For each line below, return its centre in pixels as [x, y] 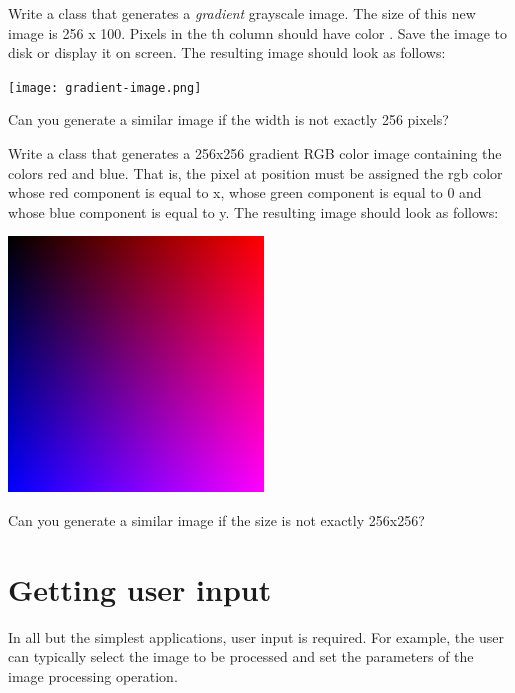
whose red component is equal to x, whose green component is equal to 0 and [245, 192]
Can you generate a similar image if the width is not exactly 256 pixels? [228, 119]
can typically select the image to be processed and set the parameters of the [241, 656]
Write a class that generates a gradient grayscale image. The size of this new [242, 13]
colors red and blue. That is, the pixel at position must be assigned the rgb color [255, 172]
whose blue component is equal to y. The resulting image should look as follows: [253, 211]
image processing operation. [93, 675]
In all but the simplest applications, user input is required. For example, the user [256, 636]
